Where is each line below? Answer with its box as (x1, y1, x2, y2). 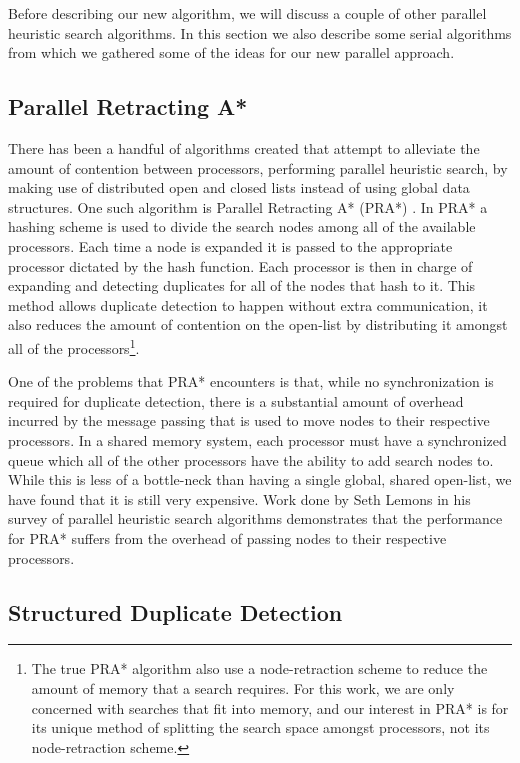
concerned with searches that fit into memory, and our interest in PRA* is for (31, 697, 509, 718)
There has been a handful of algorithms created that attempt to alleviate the (8, 137, 480, 158)
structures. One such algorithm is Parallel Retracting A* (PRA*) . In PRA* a (8, 196, 488, 217)
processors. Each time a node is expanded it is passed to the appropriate (8, 235, 453, 256)
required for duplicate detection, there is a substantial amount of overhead (8, 390, 464, 411)
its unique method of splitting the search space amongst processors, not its (31, 717, 490, 738)
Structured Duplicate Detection (8, 596, 343, 627)
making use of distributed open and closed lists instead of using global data (8, 177, 470, 198)
